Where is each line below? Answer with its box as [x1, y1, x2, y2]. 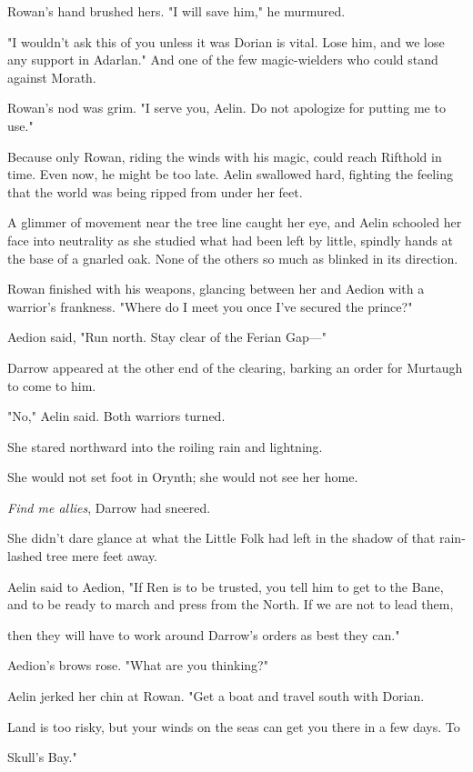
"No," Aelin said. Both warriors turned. [7, 406, 226, 426]
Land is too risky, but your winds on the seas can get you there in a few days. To [7, 717, 460, 736]
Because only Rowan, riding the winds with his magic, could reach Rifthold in [7, 146, 442, 165]
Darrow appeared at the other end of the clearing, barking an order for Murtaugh [7, 357, 463, 376]
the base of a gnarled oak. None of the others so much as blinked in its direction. [7, 248, 458, 267]
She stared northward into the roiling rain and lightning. [7, 436, 323, 456]
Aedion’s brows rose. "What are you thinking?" [7, 656, 268, 675]
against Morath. [7, 67, 96, 86]
